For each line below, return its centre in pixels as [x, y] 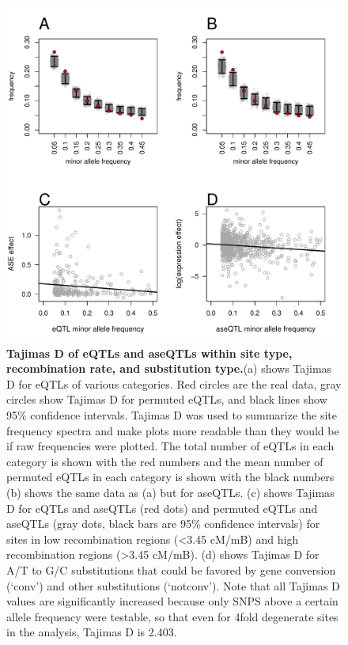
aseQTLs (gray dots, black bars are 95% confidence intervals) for [163, 524]
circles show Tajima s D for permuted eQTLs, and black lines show [167, 399]
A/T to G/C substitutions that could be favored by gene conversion [171, 569]
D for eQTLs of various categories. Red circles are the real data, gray [174, 383]
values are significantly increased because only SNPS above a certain [172, 601]
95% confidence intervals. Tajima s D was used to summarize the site [172, 414]
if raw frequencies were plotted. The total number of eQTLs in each [170, 446]
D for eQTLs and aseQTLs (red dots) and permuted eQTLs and [162, 508]
